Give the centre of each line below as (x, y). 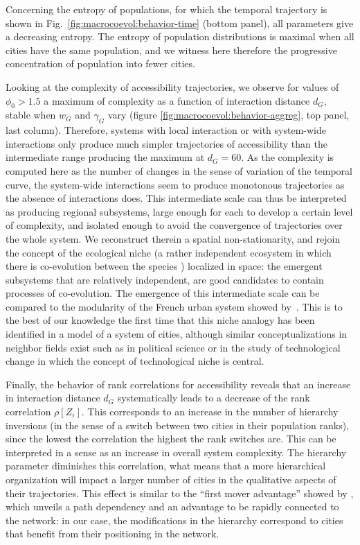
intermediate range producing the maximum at (105, 157)
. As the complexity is (288, 157)
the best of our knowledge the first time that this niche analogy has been (160, 320)
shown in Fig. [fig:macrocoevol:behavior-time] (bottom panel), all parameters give (180, 23)
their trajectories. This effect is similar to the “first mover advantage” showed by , (180, 493)
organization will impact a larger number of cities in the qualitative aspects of (171, 479)
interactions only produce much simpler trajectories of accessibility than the (166, 143)
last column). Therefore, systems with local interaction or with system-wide (166, 130)
